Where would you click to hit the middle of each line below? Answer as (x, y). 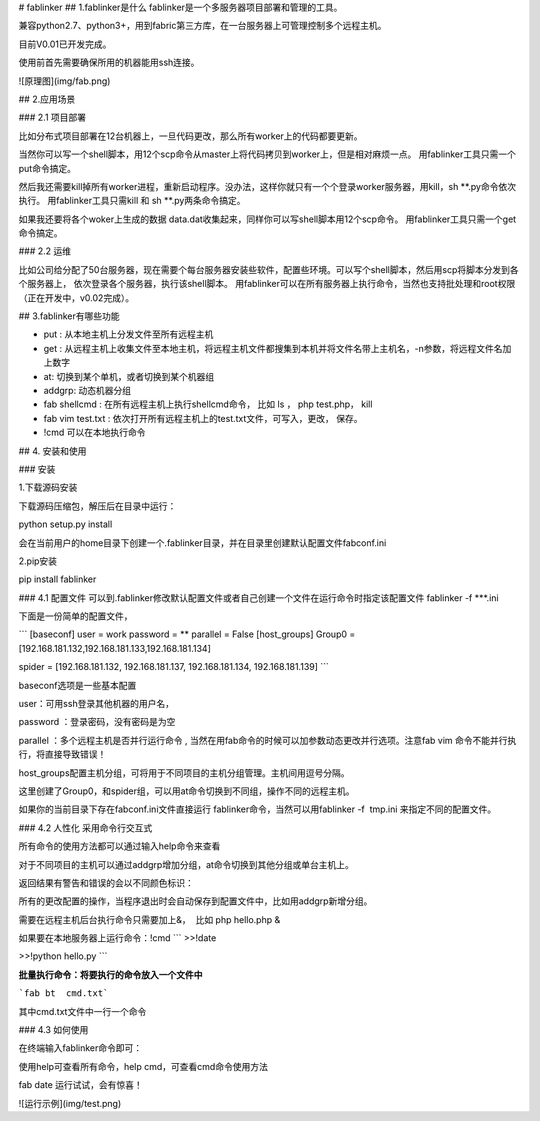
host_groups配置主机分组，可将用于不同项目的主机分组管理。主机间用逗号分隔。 (184, 772)
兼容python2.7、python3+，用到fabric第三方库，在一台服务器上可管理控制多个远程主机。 (202, 26)
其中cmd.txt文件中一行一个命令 (82, 1011)
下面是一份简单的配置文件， (75, 616)
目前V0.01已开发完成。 (65, 44)
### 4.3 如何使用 (53, 1030)
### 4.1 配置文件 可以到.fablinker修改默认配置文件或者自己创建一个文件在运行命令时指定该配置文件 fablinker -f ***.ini (258, 597)
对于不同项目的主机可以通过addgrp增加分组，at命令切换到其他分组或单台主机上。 (186, 864)
